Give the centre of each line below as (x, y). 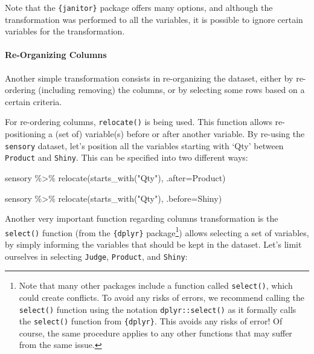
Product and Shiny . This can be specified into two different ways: (127, 157)
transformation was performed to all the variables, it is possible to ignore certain (154, 19)
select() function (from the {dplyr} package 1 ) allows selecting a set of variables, (157, 231)
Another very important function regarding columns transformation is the (142, 218)
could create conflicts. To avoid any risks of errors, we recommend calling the (162, 297)
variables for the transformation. (65, 31)
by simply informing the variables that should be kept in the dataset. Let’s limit (153, 244)
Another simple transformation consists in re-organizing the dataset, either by (149, 78)
